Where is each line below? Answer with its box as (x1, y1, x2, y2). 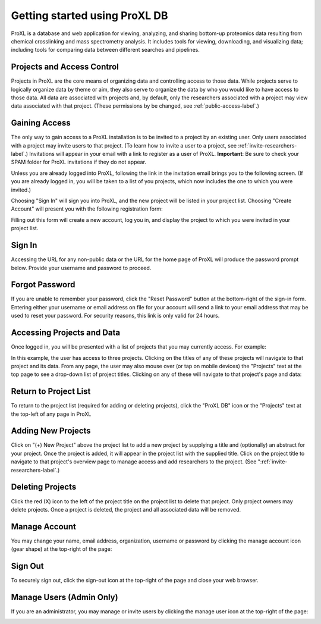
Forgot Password (11, 280, 75, 290)
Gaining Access (11, 118, 71, 128)
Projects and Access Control (11, 62, 119, 72)
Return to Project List (11, 387, 91, 397)
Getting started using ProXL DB (11, 9, 169, 22)
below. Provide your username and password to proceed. (11, 264, 152, 271)
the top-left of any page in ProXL (11, 410, 92, 418)
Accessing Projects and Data (11, 328, 121, 338)
